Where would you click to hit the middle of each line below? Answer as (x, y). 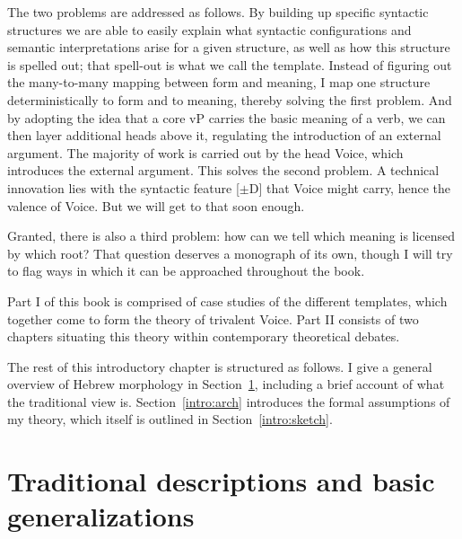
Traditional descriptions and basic (221, 481)
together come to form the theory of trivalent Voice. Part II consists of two (213, 318)
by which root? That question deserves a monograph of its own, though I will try (230, 253)
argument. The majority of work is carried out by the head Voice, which (205, 152)
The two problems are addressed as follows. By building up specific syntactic (218, 12)
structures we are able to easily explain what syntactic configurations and (209, 29)
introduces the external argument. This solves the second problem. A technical (223, 170)
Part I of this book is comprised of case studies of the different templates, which (227, 300)
